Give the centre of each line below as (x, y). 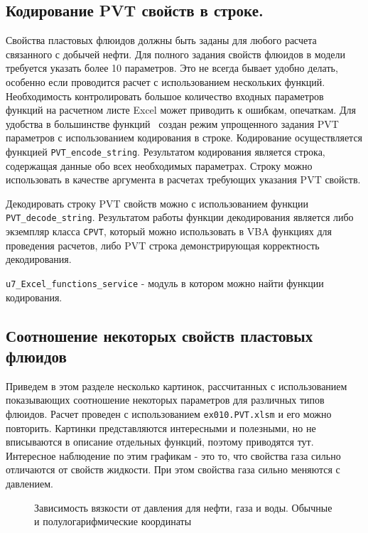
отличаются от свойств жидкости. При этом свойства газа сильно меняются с (173, 469)
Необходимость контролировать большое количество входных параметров (165, 96)
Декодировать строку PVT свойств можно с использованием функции (157, 203)
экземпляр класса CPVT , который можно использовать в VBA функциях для (169, 231)
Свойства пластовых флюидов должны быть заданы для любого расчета (161, 40)
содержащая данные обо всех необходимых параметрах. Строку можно (159, 165)
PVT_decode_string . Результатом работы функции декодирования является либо (180, 217)
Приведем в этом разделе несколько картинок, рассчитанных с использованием (177, 386)
